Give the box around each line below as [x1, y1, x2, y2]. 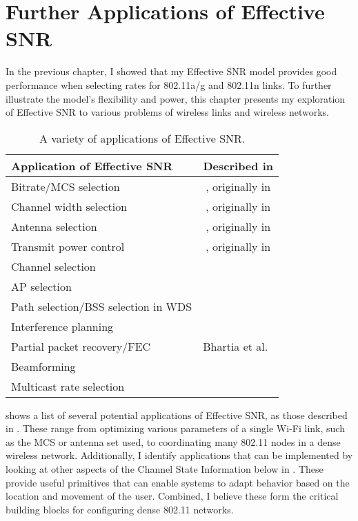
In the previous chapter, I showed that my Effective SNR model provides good [6, 64, 337, 79]
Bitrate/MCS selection [11, 178, 120, 194]
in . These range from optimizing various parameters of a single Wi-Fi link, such [6, 421, 345, 436]
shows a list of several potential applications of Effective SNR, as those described [6, 407, 348, 422]
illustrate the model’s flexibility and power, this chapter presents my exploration [6, 91, 346, 105]
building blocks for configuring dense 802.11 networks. [6, 502, 234, 516]
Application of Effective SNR [11, 157, 173, 174]
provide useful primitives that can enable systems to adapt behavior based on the [6, 475, 350, 489]
